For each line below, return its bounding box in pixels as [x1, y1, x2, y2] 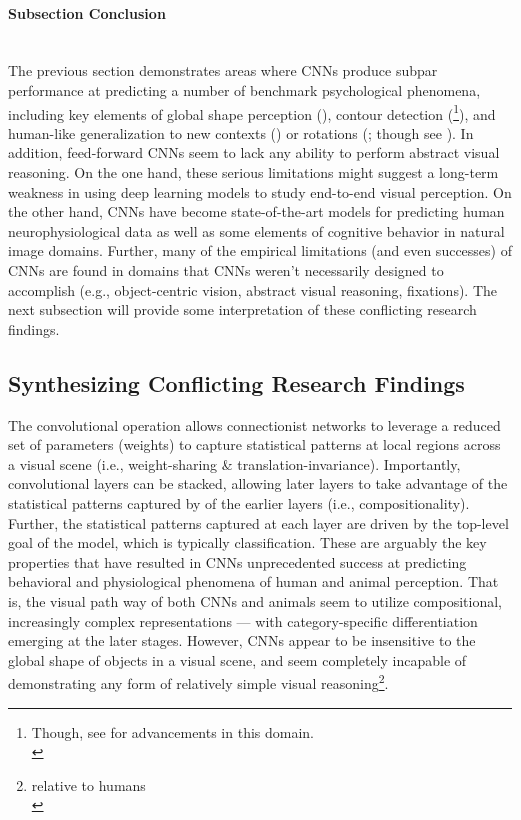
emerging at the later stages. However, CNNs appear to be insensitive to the [8, 630, 476, 651]
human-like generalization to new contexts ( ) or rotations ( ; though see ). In [8, 122, 474, 143]
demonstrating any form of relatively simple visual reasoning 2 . [8, 670, 389, 693]
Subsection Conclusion [8, 2, 166, 23]
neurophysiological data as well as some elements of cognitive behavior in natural [8, 220, 505, 241]
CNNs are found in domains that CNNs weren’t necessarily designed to [8, 259, 444, 280]
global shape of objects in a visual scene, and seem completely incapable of [8, 649, 467, 670]
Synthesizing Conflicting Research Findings [8, 367, 465, 398]
